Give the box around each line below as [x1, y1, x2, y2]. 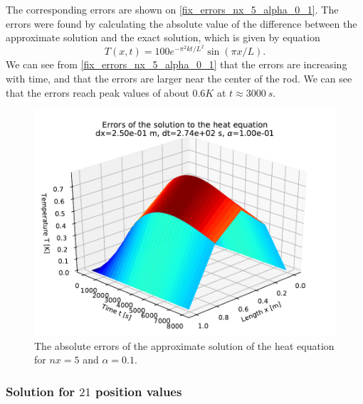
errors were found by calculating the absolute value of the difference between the [6, 16, 357, 31]
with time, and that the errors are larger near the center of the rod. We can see [6, 71, 352, 86]
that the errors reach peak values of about [6, 85, 189, 100]
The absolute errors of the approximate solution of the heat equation [34, 338, 335, 353]
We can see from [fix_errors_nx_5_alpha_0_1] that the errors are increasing [6, 57, 347, 72]
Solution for [6, 382, 75, 400]
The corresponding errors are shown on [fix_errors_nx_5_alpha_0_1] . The [6, 2, 339, 16]
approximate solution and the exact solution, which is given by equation [6, 30, 320, 45]
